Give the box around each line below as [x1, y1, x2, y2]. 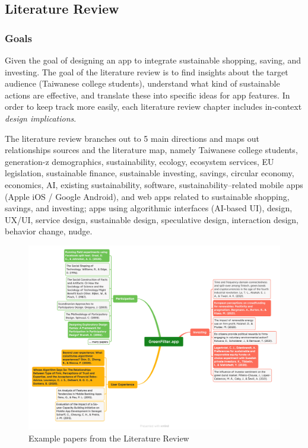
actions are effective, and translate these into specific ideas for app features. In [5, 88, 290, 101]
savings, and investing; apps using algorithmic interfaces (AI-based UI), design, [5, 202, 293, 214]
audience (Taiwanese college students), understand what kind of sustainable [5, 77, 280, 90]
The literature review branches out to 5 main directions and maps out [5, 132, 259, 144]
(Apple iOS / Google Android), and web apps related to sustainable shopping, [5, 190, 290, 202]
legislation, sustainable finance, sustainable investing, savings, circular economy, [5, 167, 294, 179]
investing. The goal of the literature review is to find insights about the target [5, 65, 288, 78]
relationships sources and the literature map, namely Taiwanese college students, [5, 144, 298, 156]
